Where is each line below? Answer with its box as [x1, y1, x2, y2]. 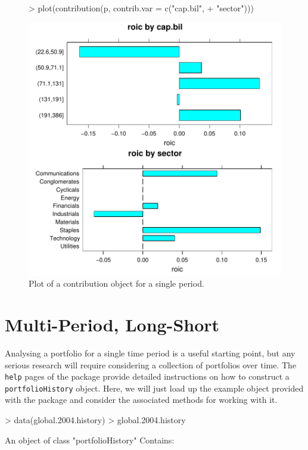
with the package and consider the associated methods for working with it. [5, 393, 278, 406]
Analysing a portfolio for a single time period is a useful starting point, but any [5, 346, 295, 359]
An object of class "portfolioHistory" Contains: [5, 433, 175, 446]
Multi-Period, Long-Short [5, 312, 220, 336]
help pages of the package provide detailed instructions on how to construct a [5, 370, 290, 383]
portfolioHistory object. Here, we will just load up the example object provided [5, 381, 304, 394]
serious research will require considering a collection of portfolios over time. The [5, 358, 297, 371]
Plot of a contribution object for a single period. [29, 277, 204, 290]
